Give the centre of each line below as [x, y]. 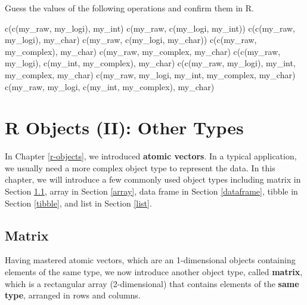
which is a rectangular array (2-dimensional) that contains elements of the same [152, 283]
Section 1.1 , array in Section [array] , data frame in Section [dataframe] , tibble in [151, 191]
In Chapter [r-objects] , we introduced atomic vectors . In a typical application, [151, 156]
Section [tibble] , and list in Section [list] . [78, 203]
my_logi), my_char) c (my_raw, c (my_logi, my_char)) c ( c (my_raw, [131, 40]
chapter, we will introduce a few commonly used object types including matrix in [153, 179]
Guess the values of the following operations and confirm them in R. [129, 8]
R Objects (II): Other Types [124, 127]
